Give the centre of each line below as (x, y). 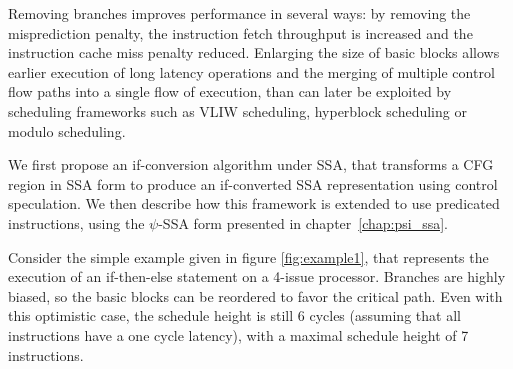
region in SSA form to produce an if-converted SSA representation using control (253, 183)
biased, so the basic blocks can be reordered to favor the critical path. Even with (255, 295)
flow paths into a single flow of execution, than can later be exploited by (230, 91)
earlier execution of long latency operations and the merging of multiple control (251, 71)
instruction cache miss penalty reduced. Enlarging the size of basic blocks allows (254, 52)
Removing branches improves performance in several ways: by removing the (239, 13)
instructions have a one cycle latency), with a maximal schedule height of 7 (238, 334)
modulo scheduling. (67, 130)
